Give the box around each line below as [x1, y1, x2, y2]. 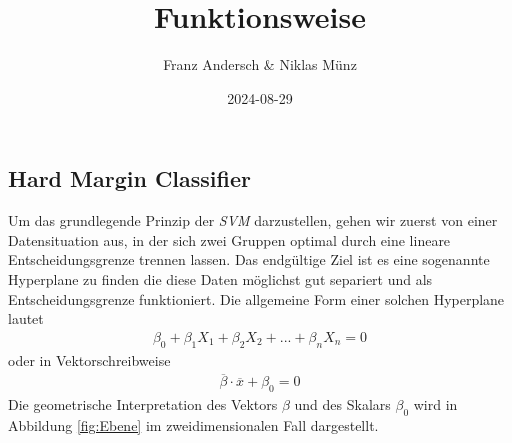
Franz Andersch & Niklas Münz [163, 54, 357, 75]
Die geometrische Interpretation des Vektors [8, 394, 278, 415]
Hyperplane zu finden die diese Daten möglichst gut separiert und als [8, 268, 433, 289]
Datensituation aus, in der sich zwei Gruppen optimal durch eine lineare [8, 229, 451, 250]
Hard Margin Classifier [8, 163, 252, 194]
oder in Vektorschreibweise [8, 349, 171, 370]
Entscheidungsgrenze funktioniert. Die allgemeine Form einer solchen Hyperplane [8, 288, 505, 309]
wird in [413, 394, 458, 415]
